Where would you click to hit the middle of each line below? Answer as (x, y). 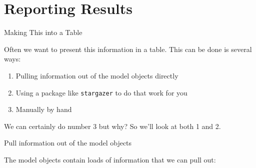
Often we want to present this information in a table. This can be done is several (128, 49)
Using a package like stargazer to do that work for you (101, 92)
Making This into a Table (43, 32)
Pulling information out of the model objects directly (97, 75)
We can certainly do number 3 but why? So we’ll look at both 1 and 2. (112, 126)
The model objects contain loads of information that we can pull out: (110, 159)
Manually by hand (44, 109)
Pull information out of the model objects (68, 143)
